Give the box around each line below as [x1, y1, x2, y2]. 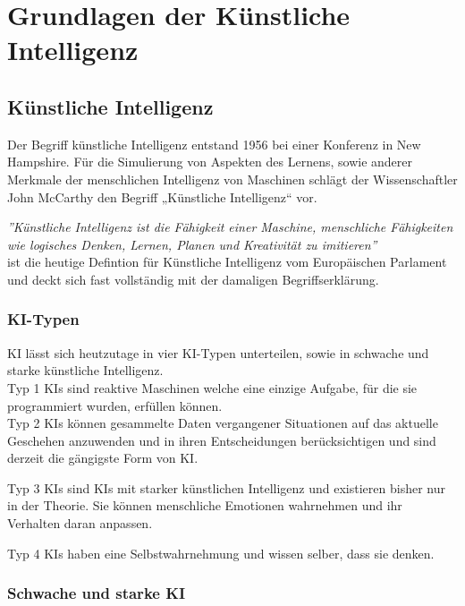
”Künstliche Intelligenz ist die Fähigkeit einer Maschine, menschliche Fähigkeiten [7, 218, 453, 236]
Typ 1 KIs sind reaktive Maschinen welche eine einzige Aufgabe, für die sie [7, 378, 418, 397]
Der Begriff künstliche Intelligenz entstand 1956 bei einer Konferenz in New [7, 134, 421, 153]
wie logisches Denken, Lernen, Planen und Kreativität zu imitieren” [7, 235, 377, 253]
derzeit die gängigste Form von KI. [7, 448, 199, 467]
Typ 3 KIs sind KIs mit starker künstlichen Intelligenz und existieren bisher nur [7, 478, 445, 497]
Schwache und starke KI [7, 582, 186, 604]
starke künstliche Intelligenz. [7, 361, 164, 380]
